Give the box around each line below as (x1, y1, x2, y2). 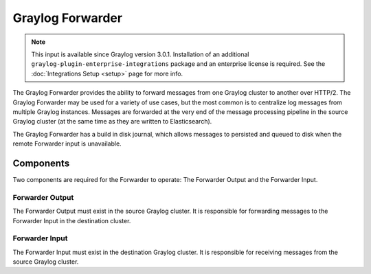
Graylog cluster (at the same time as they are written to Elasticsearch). (12, 117, 212, 126)
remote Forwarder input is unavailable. (12, 139, 122, 148)
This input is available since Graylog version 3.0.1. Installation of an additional (31, 50, 249, 58)
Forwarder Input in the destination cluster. (12, 216, 131, 225)
